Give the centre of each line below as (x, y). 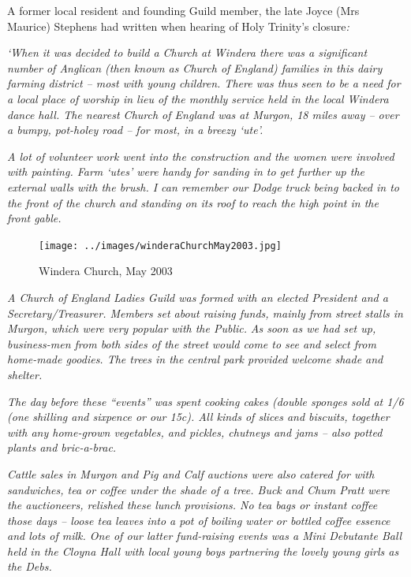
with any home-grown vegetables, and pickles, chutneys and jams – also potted (195, 432)
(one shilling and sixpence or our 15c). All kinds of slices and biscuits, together (198, 417)
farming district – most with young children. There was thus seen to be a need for (204, 83)
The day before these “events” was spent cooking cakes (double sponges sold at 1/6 (205, 401)
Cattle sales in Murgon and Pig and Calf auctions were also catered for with (191, 473)
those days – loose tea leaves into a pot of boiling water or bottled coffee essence (199, 520)
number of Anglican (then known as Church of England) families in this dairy (195, 67)
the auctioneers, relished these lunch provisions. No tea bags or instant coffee (192, 505)
